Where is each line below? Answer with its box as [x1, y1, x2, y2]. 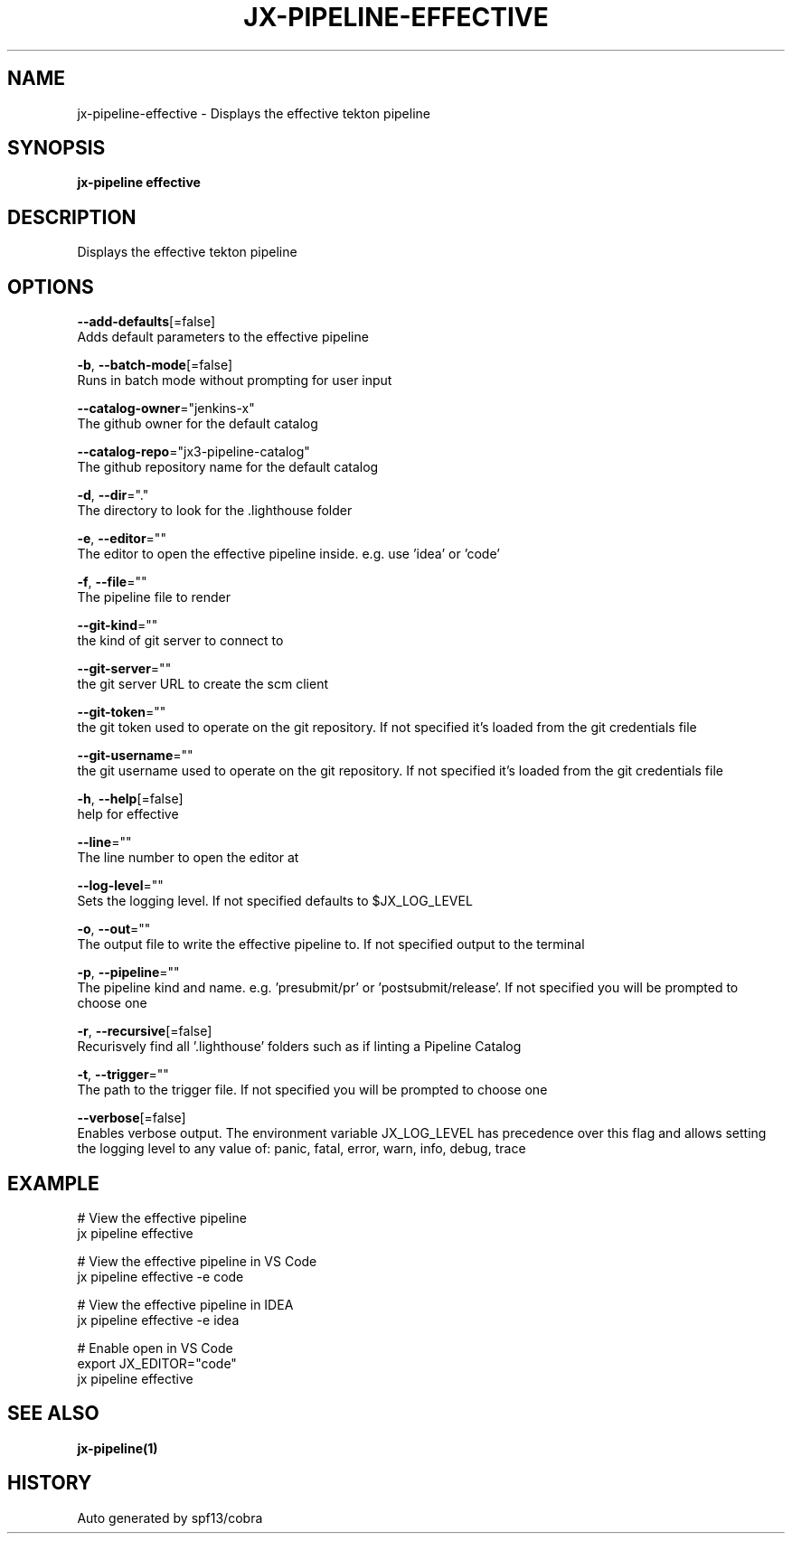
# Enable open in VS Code [77, 1339, 233, 1356]
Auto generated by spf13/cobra [77, 1509, 263, 1526]
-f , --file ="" [77, 574, 147, 590]
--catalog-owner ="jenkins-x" [77, 400, 255, 417]
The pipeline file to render [77, 589, 231, 606]
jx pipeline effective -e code [77, 1268, 244, 1284]
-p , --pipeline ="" [77, 964, 180, 981]
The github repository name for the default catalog [77, 459, 379, 475]
